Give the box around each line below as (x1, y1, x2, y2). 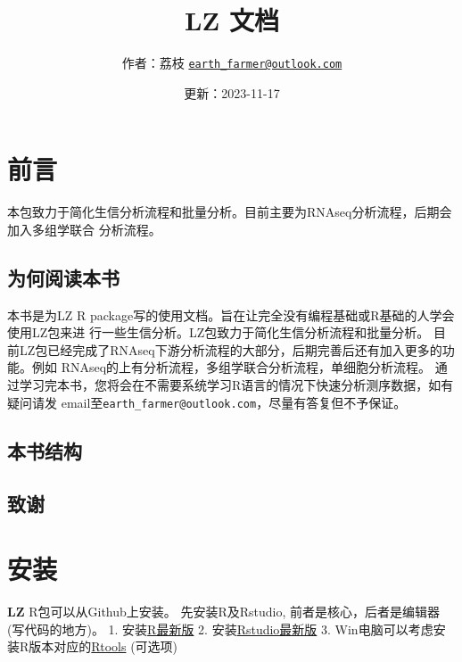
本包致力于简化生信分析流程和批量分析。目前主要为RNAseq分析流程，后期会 (7, 203, 452, 221)
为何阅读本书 (7, 263, 120, 291)
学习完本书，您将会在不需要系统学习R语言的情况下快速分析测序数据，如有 (19, 376, 454, 394)
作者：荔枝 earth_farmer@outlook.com (121, 54, 342, 72)
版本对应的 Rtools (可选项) (29, 637, 178, 656)
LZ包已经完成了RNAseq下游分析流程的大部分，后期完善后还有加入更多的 (19, 340, 442, 359)
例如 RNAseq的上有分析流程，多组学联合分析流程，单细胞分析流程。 (31, 358, 432, 377)
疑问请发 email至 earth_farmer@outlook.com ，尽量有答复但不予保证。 (7, 393, 407, 411)
